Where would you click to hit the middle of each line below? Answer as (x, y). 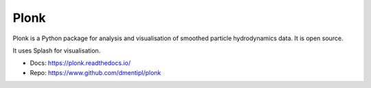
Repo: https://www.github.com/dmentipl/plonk (95, 72)
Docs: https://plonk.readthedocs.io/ (80, 63)
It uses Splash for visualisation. (57, 50)
